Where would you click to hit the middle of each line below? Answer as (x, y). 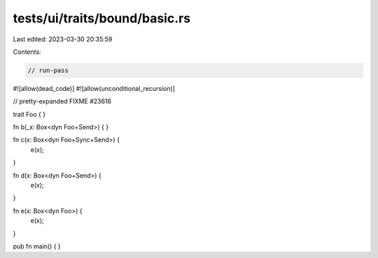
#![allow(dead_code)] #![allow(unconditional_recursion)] (94, 88)
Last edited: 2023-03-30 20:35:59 (63, 39)
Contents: (27, 52)
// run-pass (48, 70)
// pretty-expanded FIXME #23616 (62, 101)
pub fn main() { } (37, 246)
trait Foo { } (29, 114)
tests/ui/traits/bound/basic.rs (102, 18)
